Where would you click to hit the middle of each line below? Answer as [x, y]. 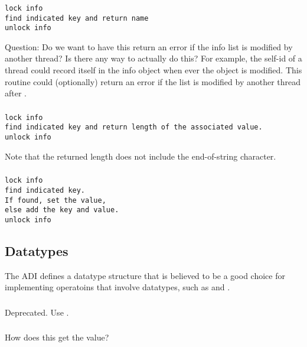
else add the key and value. [62, 210]
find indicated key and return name [77, 18]
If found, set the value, [55, 200]
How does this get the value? [57, 337]
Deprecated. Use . [37, 312]
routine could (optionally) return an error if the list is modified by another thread [153, 81]
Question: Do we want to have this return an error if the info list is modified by [149, 46]
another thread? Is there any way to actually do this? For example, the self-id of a [153, 58]
